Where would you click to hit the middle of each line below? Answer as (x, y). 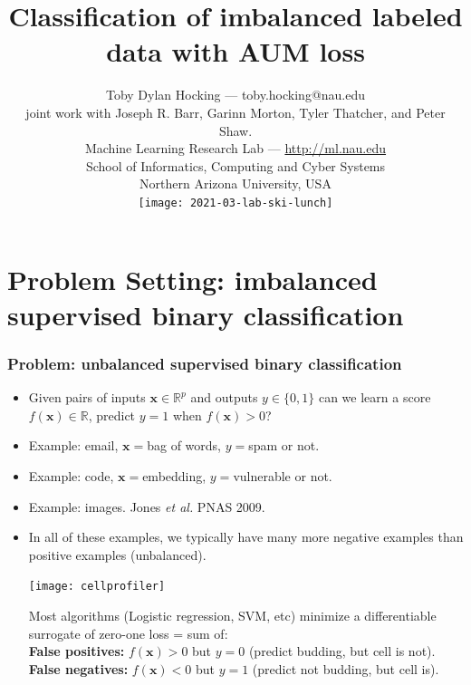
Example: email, (73, 445)
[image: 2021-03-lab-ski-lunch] (235, 203)
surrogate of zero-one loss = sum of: (128, 633)
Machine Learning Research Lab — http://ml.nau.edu (235, 148)
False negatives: (78, 668)
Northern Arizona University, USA (235, 183)
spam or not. (284, 445)
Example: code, (71, 475)
